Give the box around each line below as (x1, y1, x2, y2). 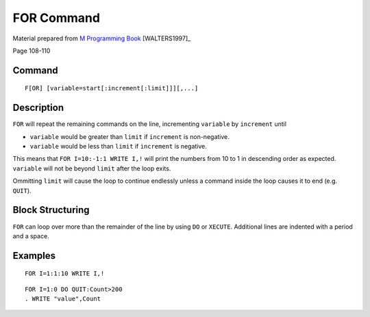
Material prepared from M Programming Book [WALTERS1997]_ (12, 34, 191, 42)
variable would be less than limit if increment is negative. (29, 142, 207, 151)
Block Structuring (12, 204, 90, 216)
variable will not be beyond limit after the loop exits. (12, 164, 171, 173)
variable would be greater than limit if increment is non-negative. (29, 132, 230, 140)
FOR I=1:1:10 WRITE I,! (25, 270, 105, 277)
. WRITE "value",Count (25, 295, 101, 303)
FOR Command (12, 10, 101, 25)
